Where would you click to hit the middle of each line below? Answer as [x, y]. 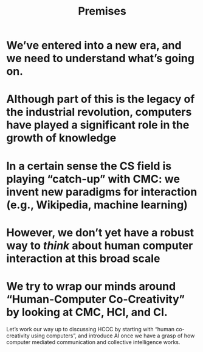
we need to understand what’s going [100, 58]
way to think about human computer [100, 245]
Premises [102, 11]
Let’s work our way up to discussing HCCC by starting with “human [91, 329]
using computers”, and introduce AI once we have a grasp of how [113, 336]
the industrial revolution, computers [99, 112]
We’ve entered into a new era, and [94, 45]
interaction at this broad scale [83, 259]
